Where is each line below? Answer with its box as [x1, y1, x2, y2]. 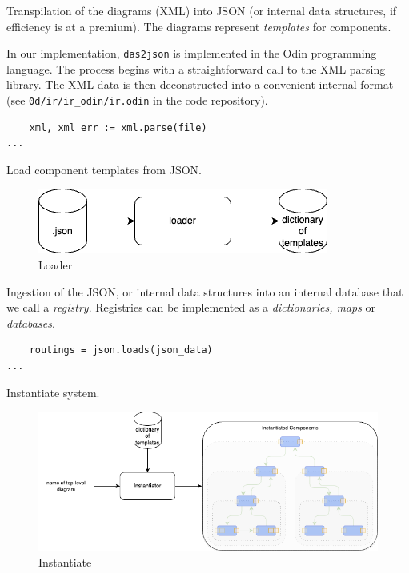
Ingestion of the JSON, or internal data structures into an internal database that [6, 283, 403, 300]
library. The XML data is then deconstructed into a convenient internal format [6, 76, 394, 93]
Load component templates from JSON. [6, 161, 202, 177]
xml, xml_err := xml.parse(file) [29, 121, 207, 133]
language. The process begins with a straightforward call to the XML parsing [6, 60, 386, 77]
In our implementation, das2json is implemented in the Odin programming [6, 45, 377, 62]
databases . [6, 314, 55, 331]
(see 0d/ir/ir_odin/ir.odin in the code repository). [6, 92, 268, 109]
